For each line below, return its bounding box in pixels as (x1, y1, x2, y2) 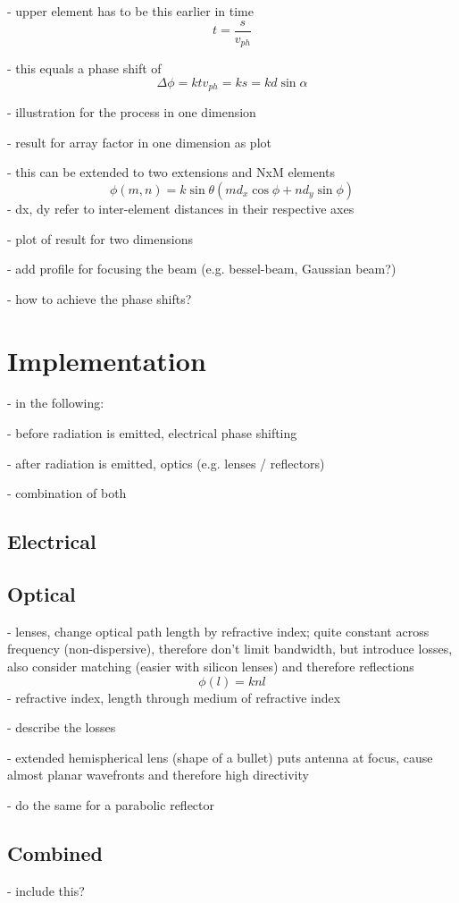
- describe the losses (7, 718, 116, 737)
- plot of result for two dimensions (7, 229, 193, 248)
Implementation (7, 342, 206, 378)
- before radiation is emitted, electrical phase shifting (7, 424, 297, 443)
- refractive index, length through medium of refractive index (7, 688, 341, 706)
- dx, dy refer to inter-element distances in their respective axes (7, 198, 355, 217)
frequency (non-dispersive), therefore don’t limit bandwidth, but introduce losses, (7, 639, 453, 658)
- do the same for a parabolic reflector (7, 795, 214, 814)
